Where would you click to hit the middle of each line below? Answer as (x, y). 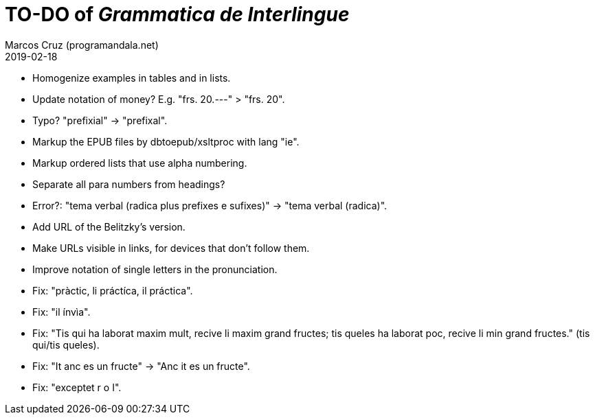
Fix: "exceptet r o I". (77, 387)
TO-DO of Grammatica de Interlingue (177, 14)
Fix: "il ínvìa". (61, 312)
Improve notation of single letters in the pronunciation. (155, 269)
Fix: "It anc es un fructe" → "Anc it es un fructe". (141, 366)
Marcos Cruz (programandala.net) (82, 45)
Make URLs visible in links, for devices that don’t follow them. (171, 248)
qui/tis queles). (66, 345)
